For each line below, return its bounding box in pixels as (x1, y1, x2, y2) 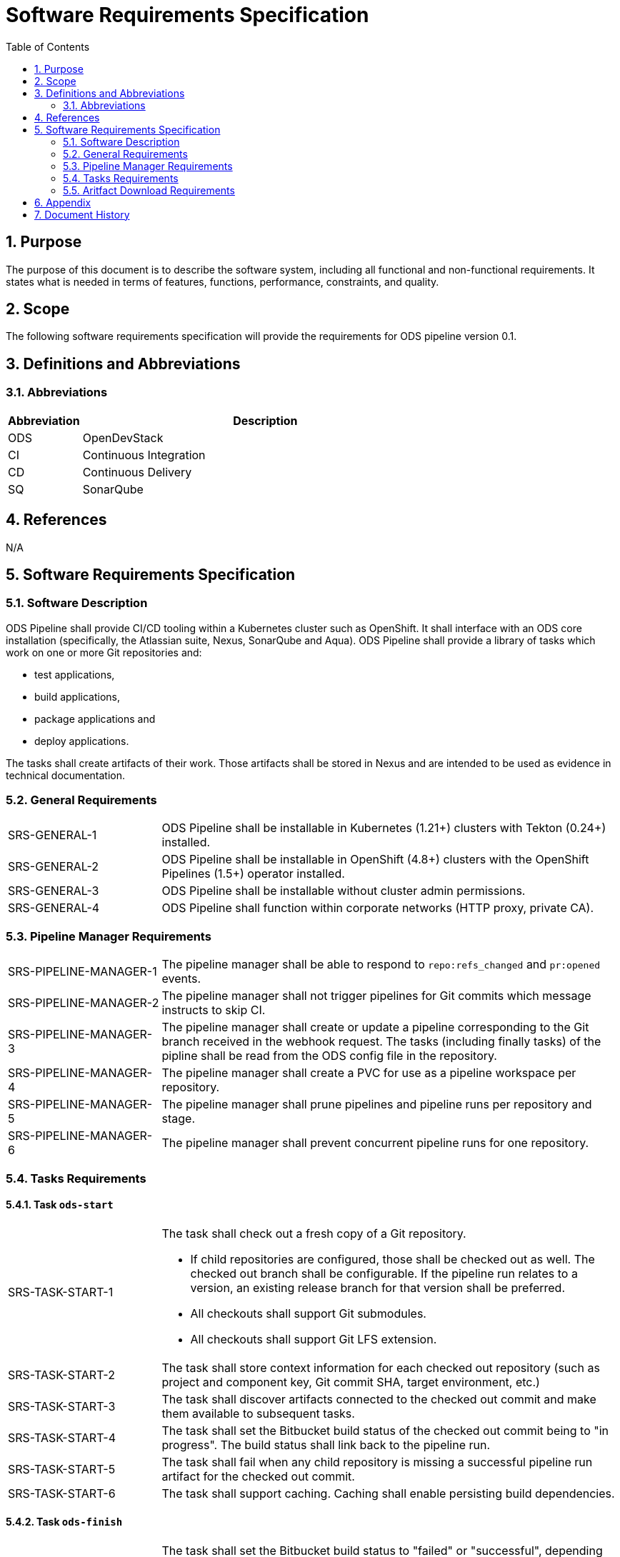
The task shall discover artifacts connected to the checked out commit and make (161, 1391, 596, 1406)
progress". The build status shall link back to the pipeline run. (161, 1437, 491, 1452)
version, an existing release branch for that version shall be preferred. (190, 1280, 565, 1295)
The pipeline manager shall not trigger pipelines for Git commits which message (161, 988, 591, 1003)
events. (161, 971, 201, 986)
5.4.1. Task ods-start (6, 1198, 114, 1211)
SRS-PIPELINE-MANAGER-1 (8, 964, 157, 979)
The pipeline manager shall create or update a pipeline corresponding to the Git (161, 1020, 589, 1035)
